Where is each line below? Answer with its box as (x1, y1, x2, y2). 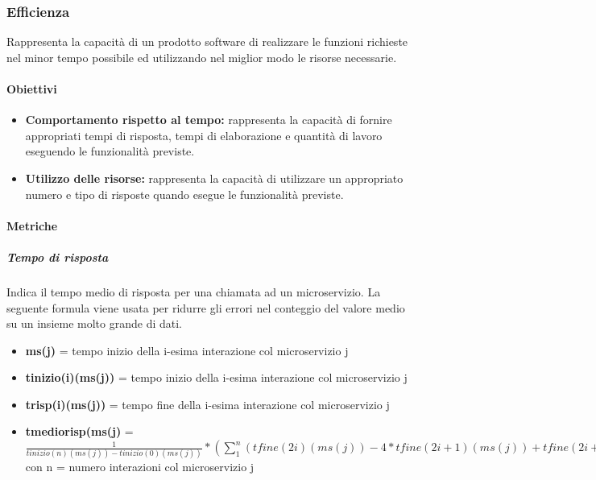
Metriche (6, 217, 58, 234)
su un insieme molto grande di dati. (6, 315, 182, 332)
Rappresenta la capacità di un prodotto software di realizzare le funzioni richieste (6, 33, 408, 50)
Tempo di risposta (6, 248, 109, 265)
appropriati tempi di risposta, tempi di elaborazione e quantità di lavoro (25, 126, 383, 143)
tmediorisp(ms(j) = (25, 423, 134, 440)
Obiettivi (6, 81, 57, 97)
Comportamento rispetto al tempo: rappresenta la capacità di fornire (25, 111, 392, 128)
